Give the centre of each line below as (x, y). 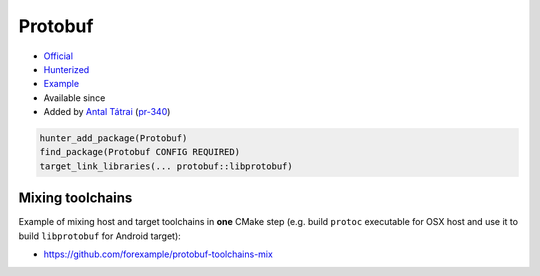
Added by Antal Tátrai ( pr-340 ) (107, 112)
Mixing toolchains (75, 198)
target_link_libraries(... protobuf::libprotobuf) (166, 166)
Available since (74, 97)
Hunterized (66, 69)
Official (58, 56)
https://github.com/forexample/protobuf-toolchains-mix (158, 254)
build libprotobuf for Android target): (100, 236)
